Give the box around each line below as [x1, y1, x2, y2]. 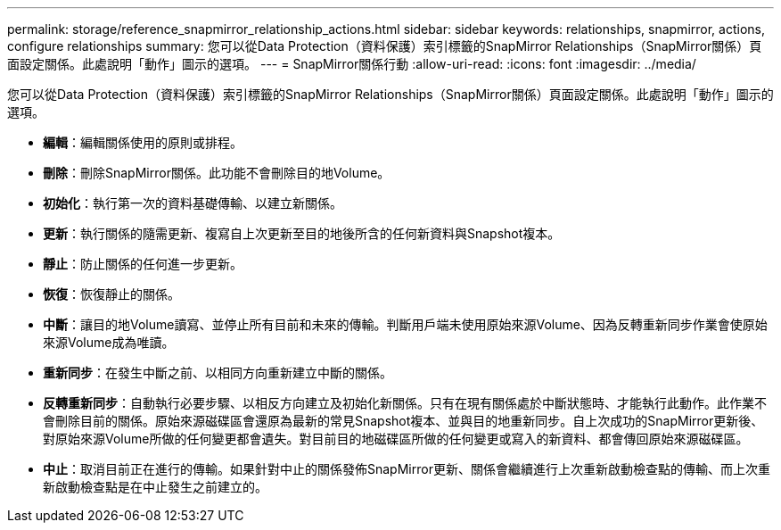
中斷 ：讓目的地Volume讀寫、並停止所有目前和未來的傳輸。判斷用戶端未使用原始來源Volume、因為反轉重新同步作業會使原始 [43, 317, 768, 332]
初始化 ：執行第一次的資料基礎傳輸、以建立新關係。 [43, 195, 342, 211]
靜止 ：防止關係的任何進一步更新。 [43, 256, 243, 271]
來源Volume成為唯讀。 [43, 335, 175, 350]
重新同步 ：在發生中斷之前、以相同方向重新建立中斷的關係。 [43, 365, 392, 380]
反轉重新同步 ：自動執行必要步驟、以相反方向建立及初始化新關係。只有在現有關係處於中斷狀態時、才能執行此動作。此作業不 [43, 395, 767, 410]
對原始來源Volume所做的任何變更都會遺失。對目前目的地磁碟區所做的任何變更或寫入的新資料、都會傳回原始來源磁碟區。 [43, 431, 749, 446]
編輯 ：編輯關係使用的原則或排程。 [43, 135, 243, 150]
